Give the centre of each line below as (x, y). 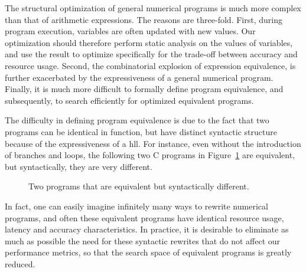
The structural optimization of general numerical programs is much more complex (153, 8)
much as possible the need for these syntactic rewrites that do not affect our (143, 240)
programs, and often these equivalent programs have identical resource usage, (144, 217)
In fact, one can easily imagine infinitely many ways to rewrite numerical (136, 206)
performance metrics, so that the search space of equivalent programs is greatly (148, 252)
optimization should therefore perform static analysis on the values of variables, (149, 42)
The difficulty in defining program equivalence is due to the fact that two (137, 120)
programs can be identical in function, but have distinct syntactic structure (141, 131)
